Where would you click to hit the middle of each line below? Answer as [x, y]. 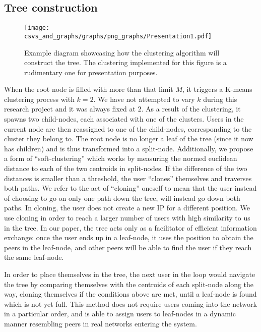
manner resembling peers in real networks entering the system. [101, 323]
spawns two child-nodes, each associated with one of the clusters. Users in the [124, 119]
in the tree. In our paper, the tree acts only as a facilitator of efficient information [130, 227]
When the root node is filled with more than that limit [89, 89]
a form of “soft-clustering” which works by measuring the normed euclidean [121, 158]
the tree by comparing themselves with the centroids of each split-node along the [129, 284]
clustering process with [39, 99]
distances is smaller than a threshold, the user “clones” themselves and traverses [128, 178]
